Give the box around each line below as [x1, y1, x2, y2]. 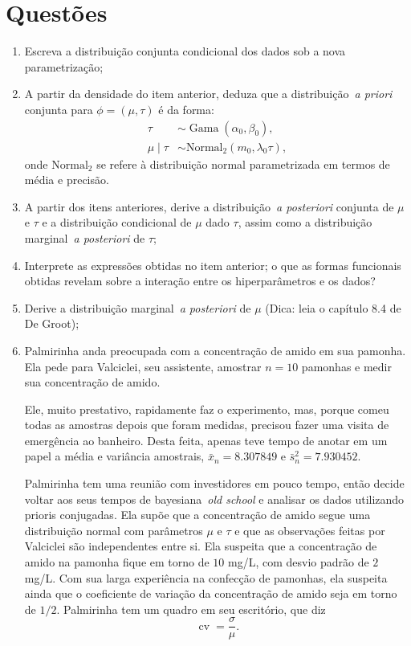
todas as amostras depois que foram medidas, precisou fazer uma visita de [24, 416, 389, 433]
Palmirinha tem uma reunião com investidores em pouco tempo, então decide [24, 475, 405, 492]
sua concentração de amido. [24, 374, 161, 390]
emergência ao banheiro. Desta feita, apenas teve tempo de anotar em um [24, 431, 388, 448]
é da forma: [158, 100, 214, 117]
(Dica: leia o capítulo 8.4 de [265, 299, 401, 316]
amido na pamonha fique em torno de [24, 554, 210, 570]
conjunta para [24, 100, 93, 117]
